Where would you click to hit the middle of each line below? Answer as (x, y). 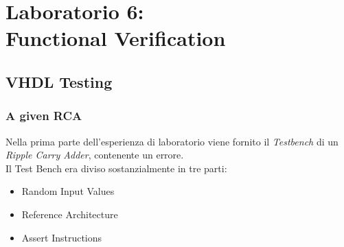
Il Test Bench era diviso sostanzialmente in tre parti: (116, 168)
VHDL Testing (59, 81)
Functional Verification (116, 38)
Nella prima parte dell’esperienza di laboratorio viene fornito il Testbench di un (172, 141)
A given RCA (44, 116)
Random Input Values (68, 191)
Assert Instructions (62, 237)
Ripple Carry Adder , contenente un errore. (95, 155)
